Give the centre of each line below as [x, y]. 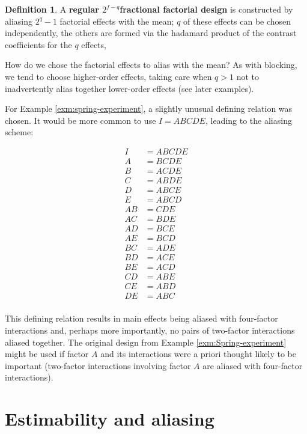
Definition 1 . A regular [52, 9]
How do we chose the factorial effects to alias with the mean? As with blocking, [151, 65]
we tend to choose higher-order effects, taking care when [108, 76]
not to [248, 76]
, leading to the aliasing [248, 120]
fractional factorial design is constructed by [206, 9]
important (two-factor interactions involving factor [98, 365]
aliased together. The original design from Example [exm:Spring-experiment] [146, 342]
